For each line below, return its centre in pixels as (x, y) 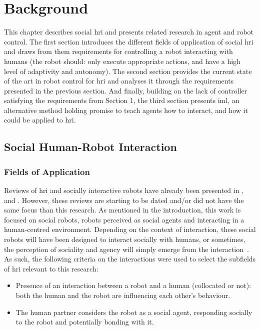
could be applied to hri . (40, 120)
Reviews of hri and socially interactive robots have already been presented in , (124, 190)
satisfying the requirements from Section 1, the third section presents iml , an (122, 100)
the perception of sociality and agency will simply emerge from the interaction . (126, 249)
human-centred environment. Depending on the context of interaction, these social (130, 229)
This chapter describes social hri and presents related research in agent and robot (129, 32)
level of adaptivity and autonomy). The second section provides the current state (128, 71)
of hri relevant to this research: (51, 268)
